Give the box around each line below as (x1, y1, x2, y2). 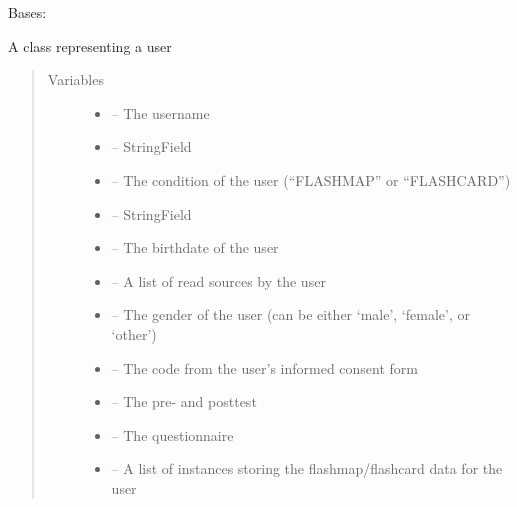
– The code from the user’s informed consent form (111, 357, 419, 378)
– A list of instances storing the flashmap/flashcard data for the (111, 458, 503, 479)
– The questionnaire (111, 424, 234, 445)
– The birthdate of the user (111, 237, 279, 258)
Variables (47, 69, 104, 90)
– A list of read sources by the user (111, 270, 326, 291)
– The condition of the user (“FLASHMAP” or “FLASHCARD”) (111, 169, 511, 190)
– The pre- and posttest (111, 391, 257, 412)
